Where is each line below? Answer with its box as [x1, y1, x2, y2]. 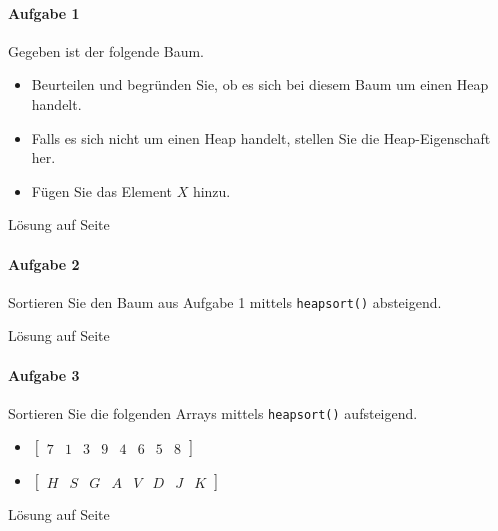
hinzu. [192, 180, 231, 201]
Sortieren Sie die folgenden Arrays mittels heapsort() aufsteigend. [8, 402, 418, 423]
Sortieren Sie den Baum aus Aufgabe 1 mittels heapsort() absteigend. [8, 291, 442, 312]
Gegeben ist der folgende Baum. [8, 40, 205, 61]
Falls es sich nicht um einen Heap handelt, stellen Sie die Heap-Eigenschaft [31, 127, 491, 148]
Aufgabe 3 [8, 364, 80, 385]
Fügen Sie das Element [31, 180, 172, 201]
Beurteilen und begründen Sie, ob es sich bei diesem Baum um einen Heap [31, 74, 489, 95]
